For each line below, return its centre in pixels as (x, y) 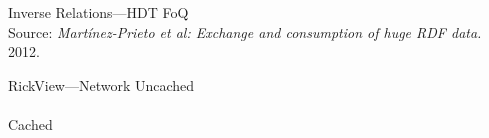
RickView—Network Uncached (101, 84)
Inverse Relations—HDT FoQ (98, 12)
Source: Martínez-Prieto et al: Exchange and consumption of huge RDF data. (245, 31)
